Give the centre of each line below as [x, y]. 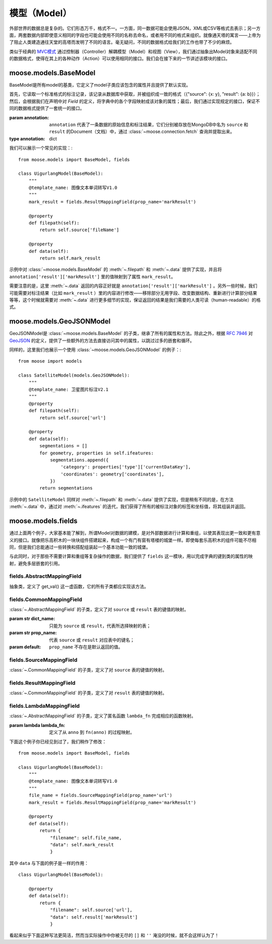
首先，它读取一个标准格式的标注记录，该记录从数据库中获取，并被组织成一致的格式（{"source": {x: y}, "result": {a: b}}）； [135, 94]
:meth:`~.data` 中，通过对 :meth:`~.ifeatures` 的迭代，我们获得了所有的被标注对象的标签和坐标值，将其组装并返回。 [129, 507]
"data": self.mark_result [82, 845]
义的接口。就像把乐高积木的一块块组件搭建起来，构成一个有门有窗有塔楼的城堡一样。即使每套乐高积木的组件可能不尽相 [133, 540]
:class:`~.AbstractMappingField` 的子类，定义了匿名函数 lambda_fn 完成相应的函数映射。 [103, 716]
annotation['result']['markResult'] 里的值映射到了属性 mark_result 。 [92, 277]
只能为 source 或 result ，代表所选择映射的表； [100, 626]
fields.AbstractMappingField [45, 576]
